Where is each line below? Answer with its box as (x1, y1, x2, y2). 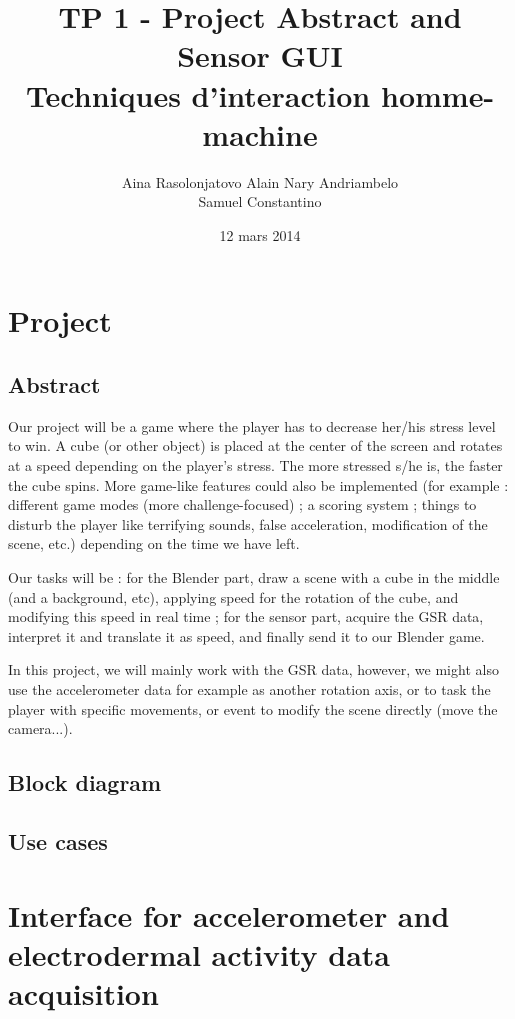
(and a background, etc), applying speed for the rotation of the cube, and (8, 586, 459, 607)
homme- (380, 74, 495, 115)
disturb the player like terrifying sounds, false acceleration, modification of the (8, 513, 488, 534)
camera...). (8, 718, 73, 739)
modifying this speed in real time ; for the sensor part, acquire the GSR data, (8, 606, 484, 627)
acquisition (8, 972, 159, 1013)
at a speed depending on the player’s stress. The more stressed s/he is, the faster (8, 455, 503, 476)
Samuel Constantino (198, 191, 322, 212)
